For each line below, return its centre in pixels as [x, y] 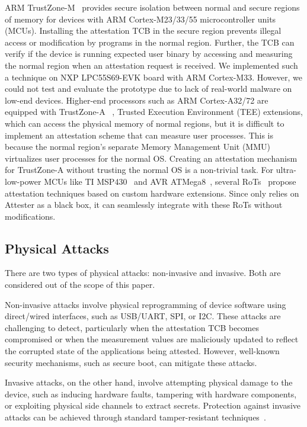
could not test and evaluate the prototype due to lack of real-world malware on [148, 89]
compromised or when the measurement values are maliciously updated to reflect [152, 339]
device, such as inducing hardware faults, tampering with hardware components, [151, 394]
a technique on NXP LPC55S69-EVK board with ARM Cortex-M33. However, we [153, 77]
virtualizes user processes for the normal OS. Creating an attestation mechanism [151, 158]
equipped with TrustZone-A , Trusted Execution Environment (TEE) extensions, [154, 112]
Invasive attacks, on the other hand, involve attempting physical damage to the [149, 382]
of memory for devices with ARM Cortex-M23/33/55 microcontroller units [140, 19]
